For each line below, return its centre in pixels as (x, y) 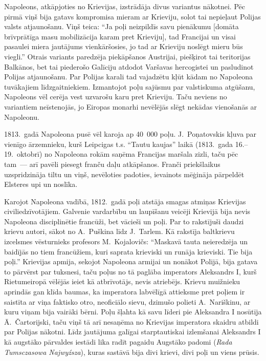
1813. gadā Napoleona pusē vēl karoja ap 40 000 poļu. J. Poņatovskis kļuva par (130, 134)
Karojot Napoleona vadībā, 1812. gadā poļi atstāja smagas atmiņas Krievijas (125, 201)
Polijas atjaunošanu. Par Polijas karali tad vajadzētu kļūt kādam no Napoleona (128, 77)
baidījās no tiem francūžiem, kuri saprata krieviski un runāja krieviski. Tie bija (128, 251)
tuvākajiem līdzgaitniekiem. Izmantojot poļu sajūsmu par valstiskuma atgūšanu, (130, 86)
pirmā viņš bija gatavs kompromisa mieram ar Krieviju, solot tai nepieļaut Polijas (132, 16)
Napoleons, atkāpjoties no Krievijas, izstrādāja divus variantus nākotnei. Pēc (125, 6)
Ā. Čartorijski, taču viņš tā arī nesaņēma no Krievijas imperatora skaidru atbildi (131, 321)
